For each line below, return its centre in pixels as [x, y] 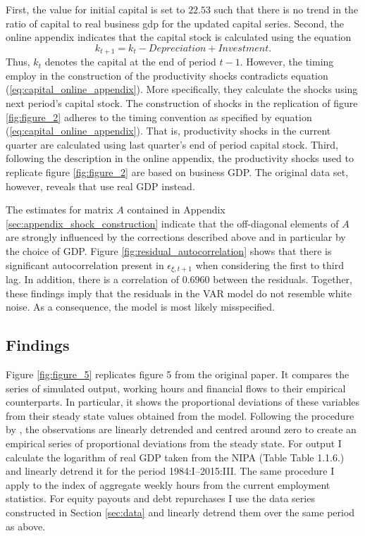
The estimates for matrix [60, 210]
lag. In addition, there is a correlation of [92, 279]
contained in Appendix [176, 210]
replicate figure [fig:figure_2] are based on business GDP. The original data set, [177, 172]
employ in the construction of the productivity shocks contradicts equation [167, 75]
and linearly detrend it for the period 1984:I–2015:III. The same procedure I [170, 471]
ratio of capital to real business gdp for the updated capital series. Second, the [175, 23]
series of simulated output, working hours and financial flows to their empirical [176, 388]
